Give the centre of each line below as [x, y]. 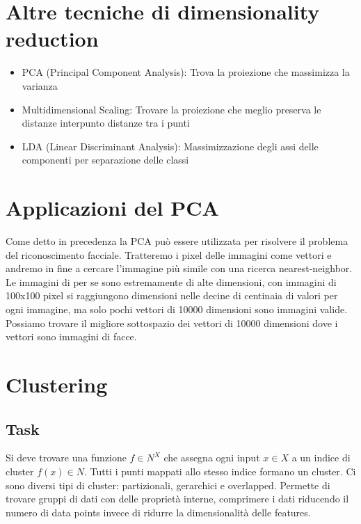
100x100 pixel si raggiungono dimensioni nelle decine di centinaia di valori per [172, 295]
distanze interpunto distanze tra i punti [106, 123]
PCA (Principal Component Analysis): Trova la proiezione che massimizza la [186, 72]
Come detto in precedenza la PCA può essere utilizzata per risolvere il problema [177, 241]
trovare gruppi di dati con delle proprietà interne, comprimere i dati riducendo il [177, 499]
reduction [52, 39]
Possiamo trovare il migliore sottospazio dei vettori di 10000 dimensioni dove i [172, 323]
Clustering [57, 384]
